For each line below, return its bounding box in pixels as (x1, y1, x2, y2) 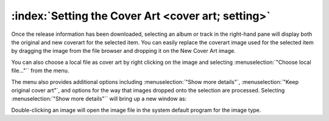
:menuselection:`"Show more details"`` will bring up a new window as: (11, 95, 187, 103)
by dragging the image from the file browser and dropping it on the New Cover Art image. (11, 47, 236, 55)
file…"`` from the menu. (11, 67, 69, 74)
